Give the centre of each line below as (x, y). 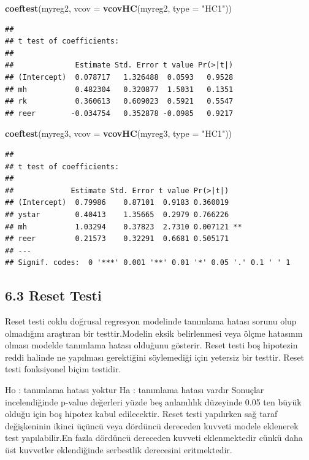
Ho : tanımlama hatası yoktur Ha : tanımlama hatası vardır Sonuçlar (135, 390)
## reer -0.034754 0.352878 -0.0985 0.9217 (119, 113)
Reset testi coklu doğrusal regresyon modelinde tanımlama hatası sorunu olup (151, 321)
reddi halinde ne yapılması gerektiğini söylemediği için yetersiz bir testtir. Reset (155, 357)
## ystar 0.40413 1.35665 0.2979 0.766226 (117, 214)
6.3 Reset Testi (53, 295)
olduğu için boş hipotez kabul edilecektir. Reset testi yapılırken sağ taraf (141, 414)
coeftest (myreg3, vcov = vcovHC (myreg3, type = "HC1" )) (119, 133)
